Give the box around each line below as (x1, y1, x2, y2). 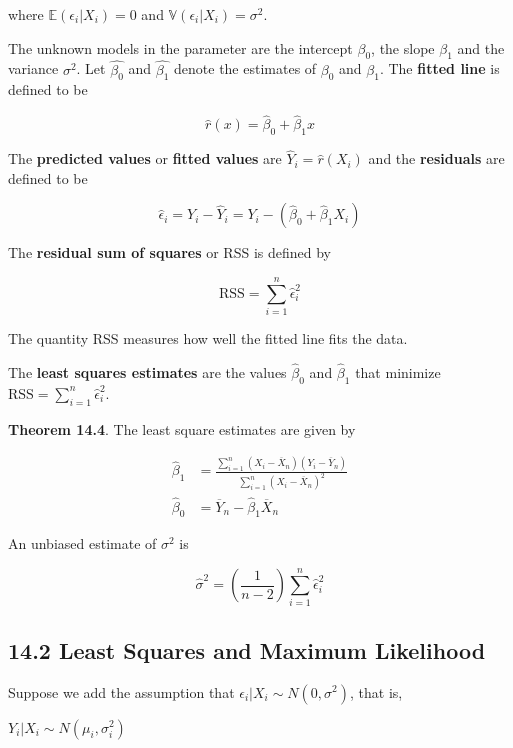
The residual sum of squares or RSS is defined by (8, 242, 331, 263)
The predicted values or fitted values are (8, 148, 282, 169)
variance (8, 58, 59, 79)
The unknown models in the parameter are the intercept (8, 37, 353, 58)
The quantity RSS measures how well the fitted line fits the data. (8, 328, 408, 349)
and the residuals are (368, 148, 505, 169)
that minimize (355, 361, 441, 382)
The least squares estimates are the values (8, 361, 287, 382)
